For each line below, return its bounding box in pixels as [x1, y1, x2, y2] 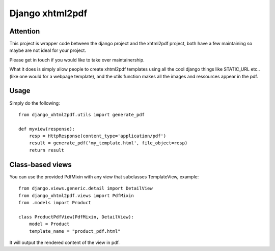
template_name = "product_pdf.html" [29, 228, 121, 234]
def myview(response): [18, 126, 75, 132]
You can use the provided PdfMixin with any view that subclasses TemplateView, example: [9, 173, 199, 180]
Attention [9, 27, 40, 36]
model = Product [29, 221, 70, 227]
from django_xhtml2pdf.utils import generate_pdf [18, 112, 145, 117]
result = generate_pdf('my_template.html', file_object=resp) [29, 140, 188, 146]
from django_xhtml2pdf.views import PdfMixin [18, 193, 134, 198]
